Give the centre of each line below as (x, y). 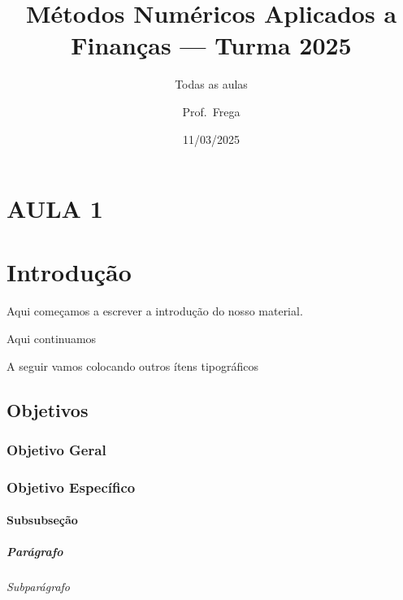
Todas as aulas (211, 84)
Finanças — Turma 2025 (211, 45)
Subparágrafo (39, 587)
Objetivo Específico (71, 487)
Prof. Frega (211, 111)
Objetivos (48, 409)
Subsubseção (42, 520)
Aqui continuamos (52, 338)
